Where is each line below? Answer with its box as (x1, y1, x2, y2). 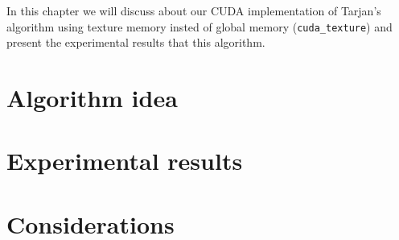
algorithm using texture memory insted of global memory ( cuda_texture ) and (6, 18, 393, 35)
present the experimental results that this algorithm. (6, 34, 265, 51)
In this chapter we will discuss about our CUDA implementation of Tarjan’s (6, 2, 381, 19)
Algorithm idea (6, 81, 178, 114)
